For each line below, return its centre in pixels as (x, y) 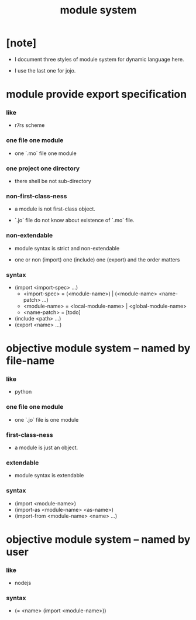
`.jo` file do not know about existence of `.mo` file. (74, 221)
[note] (21, 43)
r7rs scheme (30, 125)
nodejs (23, 583)
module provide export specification (97, 94)
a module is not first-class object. (55, 209)
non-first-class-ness (37, 196)
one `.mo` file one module (46, 153)
